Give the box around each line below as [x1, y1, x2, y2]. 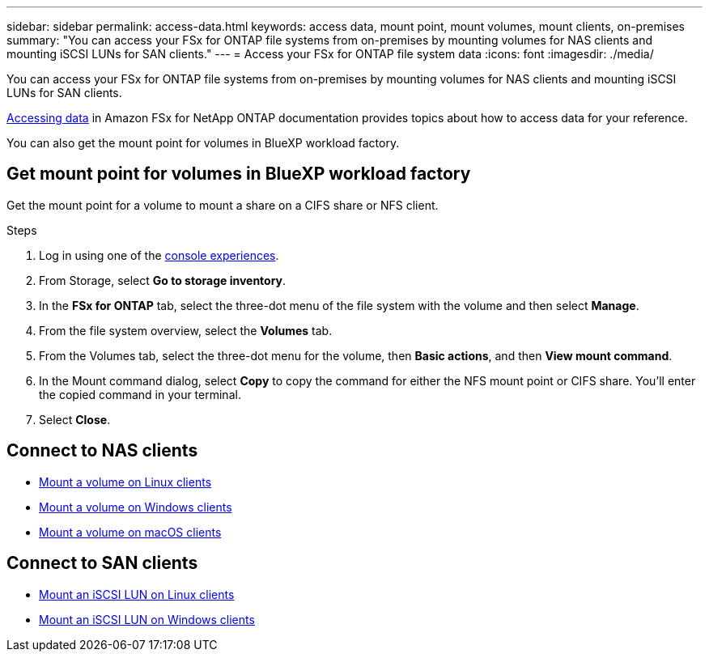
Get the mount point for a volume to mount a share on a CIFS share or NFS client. [6, 197, 439, 212]
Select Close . [39, 412, 111, 427]
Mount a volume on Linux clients [39, 474, 212, 489]
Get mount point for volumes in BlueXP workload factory [6, 163, 471, 185]
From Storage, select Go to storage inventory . [39, 273, 287, 287]
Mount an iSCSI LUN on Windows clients [39, 612, 255, 626]
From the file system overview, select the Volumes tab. [39, 323, 333, 337]
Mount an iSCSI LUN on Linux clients [39, 587, 235, 601]
